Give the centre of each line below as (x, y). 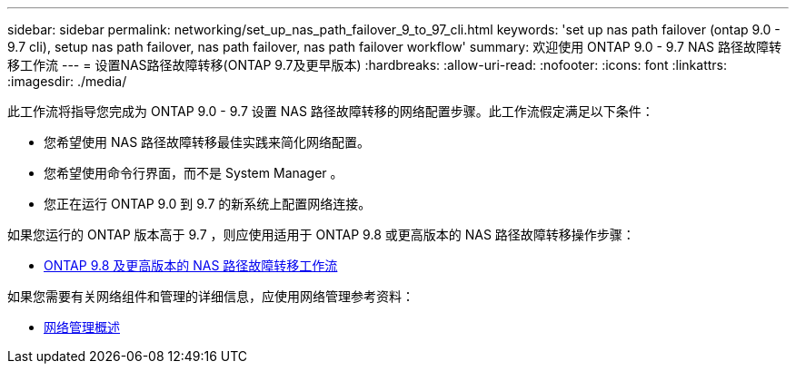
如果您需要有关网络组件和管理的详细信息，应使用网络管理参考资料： (211, 296)
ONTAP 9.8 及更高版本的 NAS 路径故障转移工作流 (191, 265)
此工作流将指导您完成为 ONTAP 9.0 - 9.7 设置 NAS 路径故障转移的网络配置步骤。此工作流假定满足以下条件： (331, 111)
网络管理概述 (82, 327)
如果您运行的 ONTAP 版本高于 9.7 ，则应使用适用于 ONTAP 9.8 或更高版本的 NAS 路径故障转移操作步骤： (321, 234)
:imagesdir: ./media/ (67, 81)
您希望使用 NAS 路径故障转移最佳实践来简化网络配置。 (207, 142)
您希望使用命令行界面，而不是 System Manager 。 (194, 173)
